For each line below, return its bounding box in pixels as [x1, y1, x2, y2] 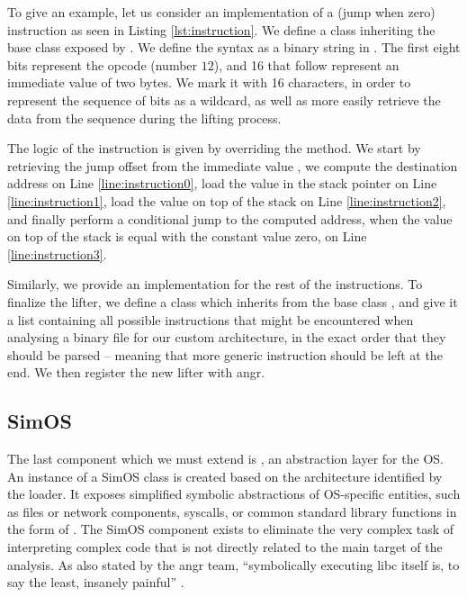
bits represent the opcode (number [7, 55, 198, 74]
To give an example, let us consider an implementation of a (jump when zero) [7, 3, 436, 21]
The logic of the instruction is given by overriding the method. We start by [7, 139, 421, 158]
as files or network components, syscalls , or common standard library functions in [7, 502, 457, 520]
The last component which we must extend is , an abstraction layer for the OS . [7, 449, 444, 468]
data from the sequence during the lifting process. [7, 108, 282, 127]
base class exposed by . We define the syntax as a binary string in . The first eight [7, 38, 461, 57]
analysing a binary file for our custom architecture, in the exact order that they [7, 328, 446, 347]
